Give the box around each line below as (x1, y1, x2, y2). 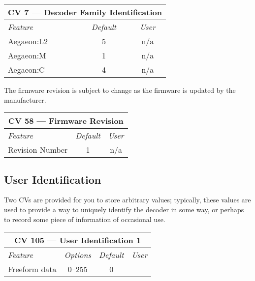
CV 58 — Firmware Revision (8, 115, 124, 127)
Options (64, 249, 91, 261)
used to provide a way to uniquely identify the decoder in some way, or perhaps (4, 204, 244, 214)
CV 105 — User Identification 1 (14, 234, 141, 246)
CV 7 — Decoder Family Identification (8, 6, 162, 18)
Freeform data (8, 263, 57, 275)
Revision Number (8, 144, 68, 156)
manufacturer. (4, 94, 46, 105)
